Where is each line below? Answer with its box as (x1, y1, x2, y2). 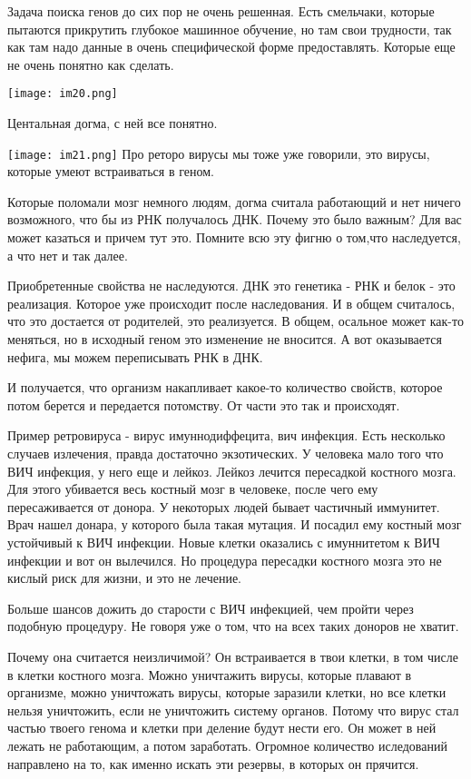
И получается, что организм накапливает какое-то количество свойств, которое (7, 378, 443, 397)
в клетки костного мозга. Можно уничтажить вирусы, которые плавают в (7, 665, 412, 684)
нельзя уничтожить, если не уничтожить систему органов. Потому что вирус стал (7, 700, 459, 719)
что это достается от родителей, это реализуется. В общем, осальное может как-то (7, 311, 464, 330)
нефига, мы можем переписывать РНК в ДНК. (7, 347, 263, 366)
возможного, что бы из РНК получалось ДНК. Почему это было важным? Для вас (7, 210, 462, 229)
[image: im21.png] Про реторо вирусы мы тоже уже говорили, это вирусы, (7, 143, 430, 163)
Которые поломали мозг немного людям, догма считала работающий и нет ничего (7, 192, 461, 211)
